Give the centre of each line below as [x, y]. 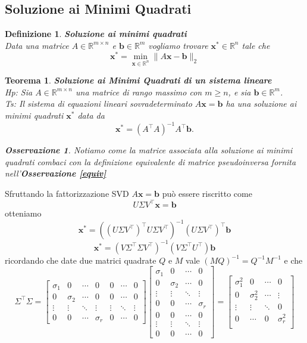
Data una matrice [37, 45]
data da [91, 115]
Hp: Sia [19, 92]
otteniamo [23, 213]
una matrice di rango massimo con [139, 92]
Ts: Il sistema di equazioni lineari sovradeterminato [98, 103]
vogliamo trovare [178, 45]
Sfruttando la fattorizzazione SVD [67, 193]
